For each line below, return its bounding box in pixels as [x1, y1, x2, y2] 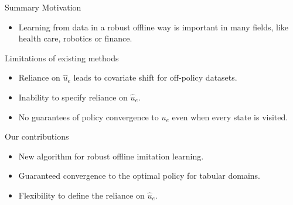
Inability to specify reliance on [18, 91, 128, 103]
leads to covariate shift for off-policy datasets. [73, 71, 237, 84]
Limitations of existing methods [5, 51, 119, 64]
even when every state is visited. [172, 110, 288, 123]
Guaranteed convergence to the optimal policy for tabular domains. [18, 169, 260, 182]
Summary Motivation [5, 1, 81, 13]
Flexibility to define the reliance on [18, 189, 145, 201]
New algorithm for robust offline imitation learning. [18, 150, 204, 162]
